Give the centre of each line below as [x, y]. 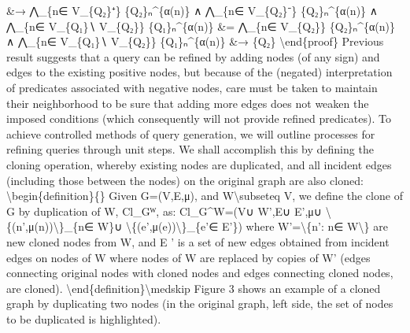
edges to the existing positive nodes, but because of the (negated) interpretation [199, 72]
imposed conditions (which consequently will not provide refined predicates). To [199, 118]
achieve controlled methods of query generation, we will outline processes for [191, 133]
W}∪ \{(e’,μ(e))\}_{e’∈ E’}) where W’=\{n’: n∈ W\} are [242, 226]
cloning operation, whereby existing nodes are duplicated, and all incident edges [199, 164]
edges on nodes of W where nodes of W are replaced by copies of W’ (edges [188, 257]
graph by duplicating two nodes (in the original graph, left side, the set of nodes [200, 303]
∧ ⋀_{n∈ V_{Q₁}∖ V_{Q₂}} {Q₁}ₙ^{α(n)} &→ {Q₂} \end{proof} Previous [195, 41]
